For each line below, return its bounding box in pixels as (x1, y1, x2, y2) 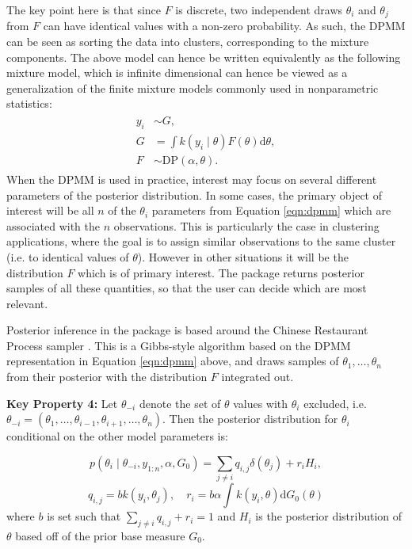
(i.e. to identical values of (6, 248, 129, 265)
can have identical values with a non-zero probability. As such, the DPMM (43, 17, 406, 34)
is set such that (47, 508, 121, 524)
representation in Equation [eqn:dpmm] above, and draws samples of (6, 353, 339, 369)
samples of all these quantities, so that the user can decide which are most (6, 280, 367, 296)
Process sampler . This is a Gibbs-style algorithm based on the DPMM (6, 337, 351, 353)
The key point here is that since (6, 2, 162, 17)
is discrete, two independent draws (175, 2, 343, 17)
